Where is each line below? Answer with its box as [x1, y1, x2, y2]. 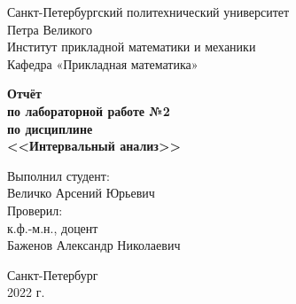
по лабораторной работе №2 [7, 101, 170, 120]
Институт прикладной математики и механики [7, 37, 256, 56]
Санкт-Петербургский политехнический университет [7, 3, 290, 20]
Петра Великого [7, 19, 93, 38]
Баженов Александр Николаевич [7, 236, 181, 254]
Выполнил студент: [7, 166, 110, 184]
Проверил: [7, 200, 63, 219]
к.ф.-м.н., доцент [7, 218, 98, 237]
